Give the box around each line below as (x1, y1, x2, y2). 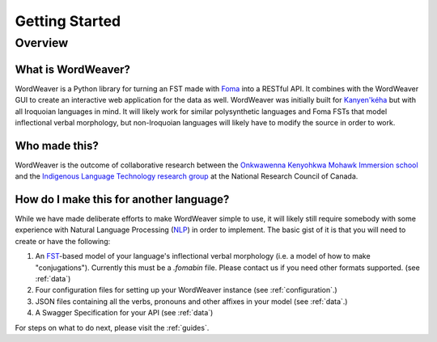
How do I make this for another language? (15, 192, 230, 206)
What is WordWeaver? (15, 62, 131, 76)
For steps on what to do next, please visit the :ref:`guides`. (15, 323, 210, 332)
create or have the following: (15, 236, 111, 246)
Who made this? (15, 138, 99, 153)
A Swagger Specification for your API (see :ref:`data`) (35, 308, 214, 318)
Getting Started (15, 12, 121, 30)
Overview (15, 36, 69, 50)
